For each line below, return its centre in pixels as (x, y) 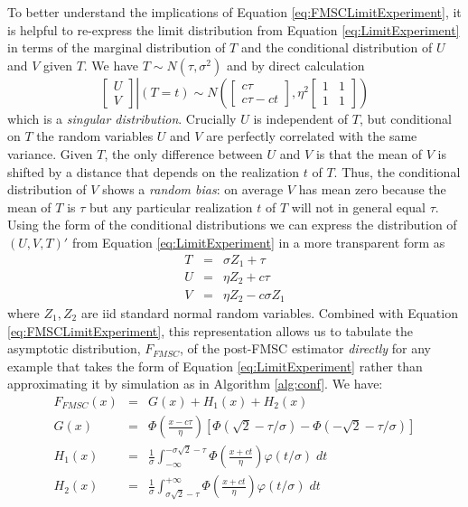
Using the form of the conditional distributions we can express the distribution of (232, 225)
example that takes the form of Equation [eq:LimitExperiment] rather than (215, 366)
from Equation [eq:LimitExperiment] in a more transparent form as (258, 242)
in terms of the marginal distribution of (117, 47)
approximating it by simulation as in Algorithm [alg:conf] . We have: (195, 384)
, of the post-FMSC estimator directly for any (305, 348)
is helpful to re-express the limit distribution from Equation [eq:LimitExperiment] (234, 29)
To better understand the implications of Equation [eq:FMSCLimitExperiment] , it (234, 12)
